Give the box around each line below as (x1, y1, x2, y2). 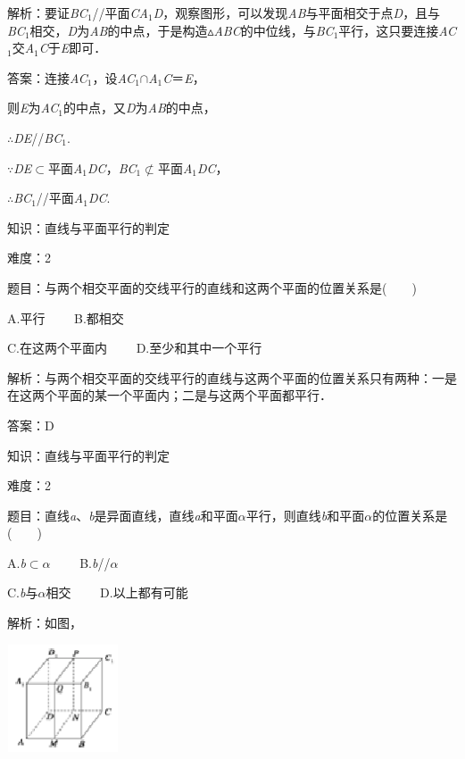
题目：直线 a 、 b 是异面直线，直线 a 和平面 (7, 505, 238, 524)
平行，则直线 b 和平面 (245, 505, 365, 524)
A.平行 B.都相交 (7, 308, 124, 327)
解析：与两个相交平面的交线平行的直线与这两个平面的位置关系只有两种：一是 (7, 368, 457, 387)
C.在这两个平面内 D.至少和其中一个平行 (7, 338, 262, 357)
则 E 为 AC (7, 98, 59, 117)
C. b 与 (7, 583, 38, 602)
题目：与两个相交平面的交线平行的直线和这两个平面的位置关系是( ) (7, 278, 417, 296)
